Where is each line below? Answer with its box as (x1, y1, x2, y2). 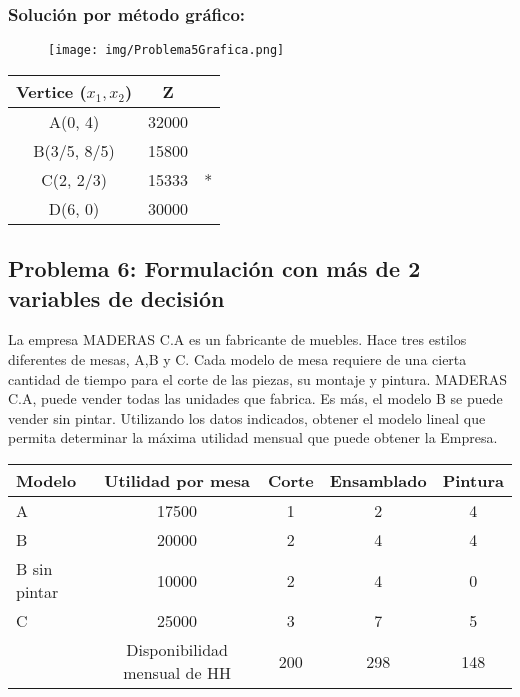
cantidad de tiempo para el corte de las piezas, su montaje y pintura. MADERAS (8, 368, 508, 389)
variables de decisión (8, 282, 225, 313)
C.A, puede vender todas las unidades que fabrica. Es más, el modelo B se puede (8, 388, 503, 409)
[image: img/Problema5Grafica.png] (48, 43, 285, 58)
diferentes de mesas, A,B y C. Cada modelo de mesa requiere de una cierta (8, 349, 467, 370)
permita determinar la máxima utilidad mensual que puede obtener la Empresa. (8, 427, 498, 448)
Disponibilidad (126, 638, 228, 662)
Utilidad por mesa (104, 469, 250, 493)
